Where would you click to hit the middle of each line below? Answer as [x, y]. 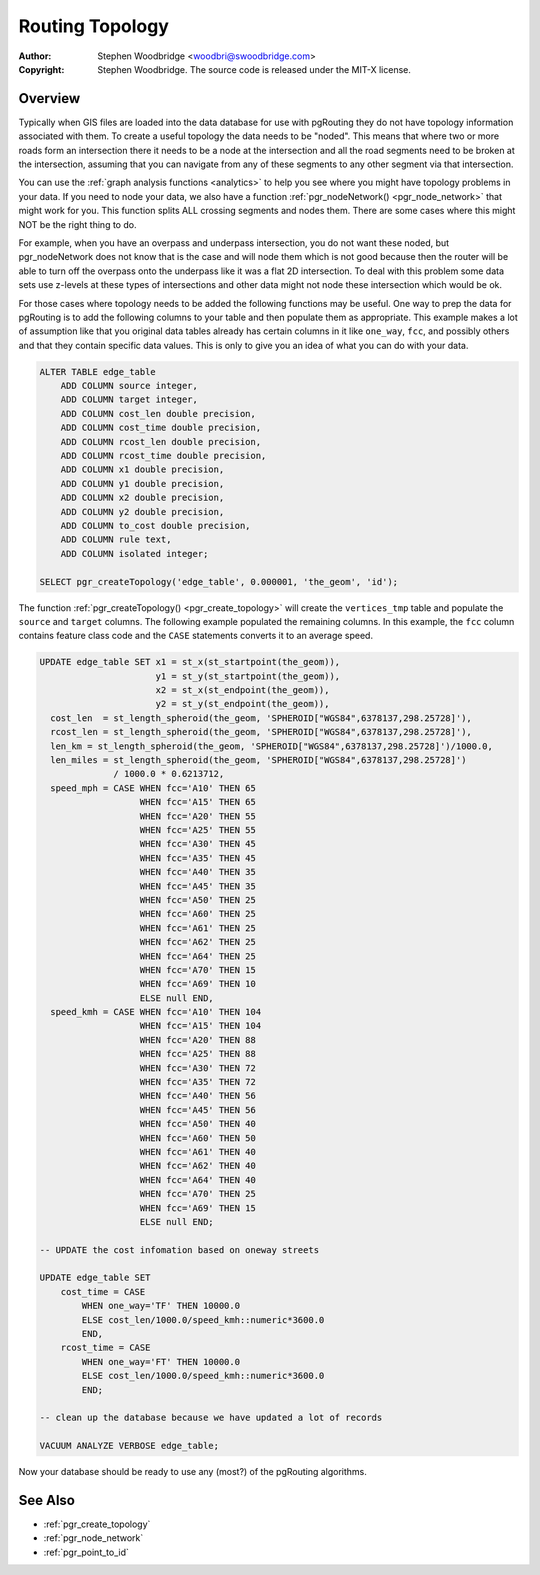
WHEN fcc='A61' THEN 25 [198, 928]
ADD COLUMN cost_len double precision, [158, 413]
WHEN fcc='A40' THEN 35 [198, 872]
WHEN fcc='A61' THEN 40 [198, 1151]
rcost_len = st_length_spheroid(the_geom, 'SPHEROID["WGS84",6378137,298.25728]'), [261, 732]
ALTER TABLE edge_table [98, 371]
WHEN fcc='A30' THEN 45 [198, 844]
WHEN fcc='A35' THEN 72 [198, 1082]
